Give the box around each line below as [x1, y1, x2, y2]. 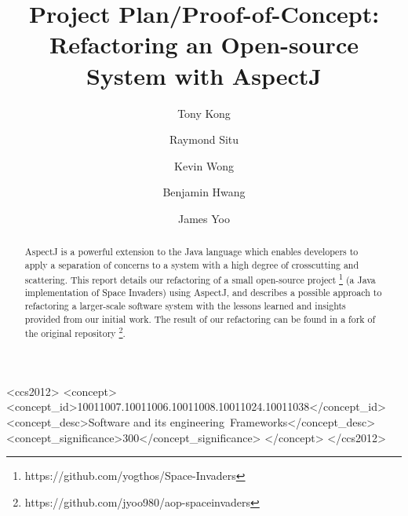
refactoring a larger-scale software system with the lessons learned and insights [24, 298, 346, 312]
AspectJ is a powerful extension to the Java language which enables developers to [24, 245, 359, 258]
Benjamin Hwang [162, 184, 246, 200]
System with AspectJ [86, 59, 322, 91]
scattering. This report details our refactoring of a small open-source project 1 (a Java [24, 270, 376, 286]
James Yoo [178, 210, 230, 226]
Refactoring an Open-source [49, 28, 359, 60]
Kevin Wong [174, 157, 234, 174]
